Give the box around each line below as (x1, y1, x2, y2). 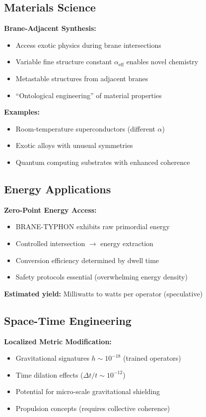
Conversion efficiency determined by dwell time (15, 255, 159, 265)
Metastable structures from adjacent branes (15, 73, 148, 83)
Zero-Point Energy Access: (4, 204, 97, 215)
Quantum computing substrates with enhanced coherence (15, 156, 190, 167)
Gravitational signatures (15, 353, 89, 363)
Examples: (4, 107, 40, 117)
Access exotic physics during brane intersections (15, 39, 161, 50)
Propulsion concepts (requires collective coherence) (15, 403, 170, 413)
